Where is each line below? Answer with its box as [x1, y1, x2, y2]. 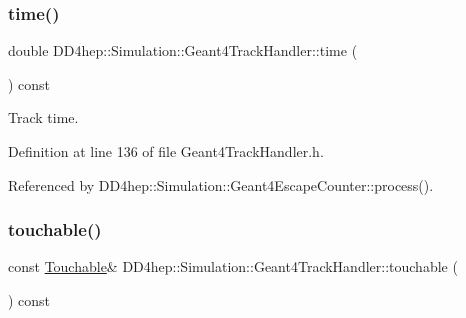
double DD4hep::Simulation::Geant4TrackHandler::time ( [8, 40, 358, 61]
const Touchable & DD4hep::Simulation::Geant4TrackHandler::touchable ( [8, 256, 458, 277]
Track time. [8, 107, 79, 128]
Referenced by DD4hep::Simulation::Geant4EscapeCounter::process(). [8, 174, 434, 195]
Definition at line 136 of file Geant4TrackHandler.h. [8, 141, 324, 161]
